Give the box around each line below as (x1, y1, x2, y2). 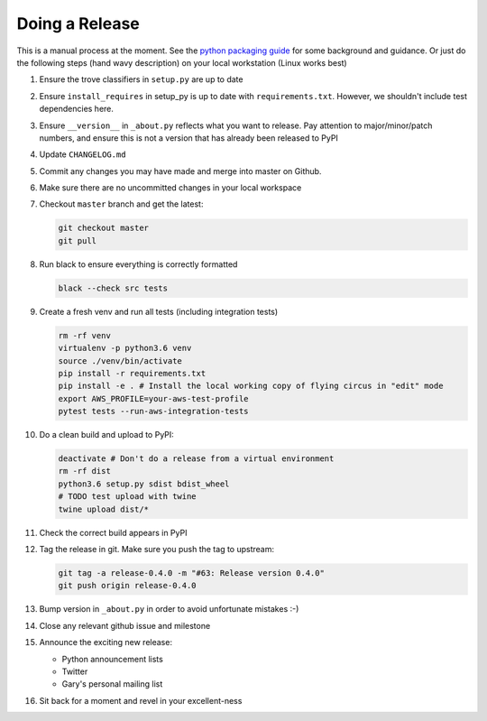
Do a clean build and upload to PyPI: (39, 430, 175, 440)
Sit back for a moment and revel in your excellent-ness (39, 695, 243, 706)
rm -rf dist (58, 466, 112, 476)
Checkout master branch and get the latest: (39, 199, 204, 209)
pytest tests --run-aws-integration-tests (58, 406, 249, 417)
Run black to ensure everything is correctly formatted (39, 258, 238, 270)
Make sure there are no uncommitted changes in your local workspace (39, 182, 302, 193)
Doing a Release (16, 14, 140, 33)
